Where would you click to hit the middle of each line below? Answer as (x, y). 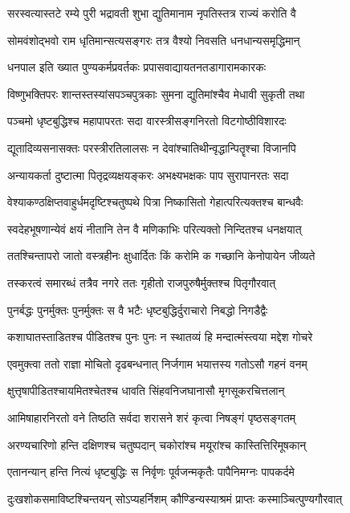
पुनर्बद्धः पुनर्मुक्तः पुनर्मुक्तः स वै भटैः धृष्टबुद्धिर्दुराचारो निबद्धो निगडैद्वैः (138, 309)
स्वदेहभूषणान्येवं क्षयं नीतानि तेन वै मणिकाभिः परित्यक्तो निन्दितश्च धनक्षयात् (155, 228)
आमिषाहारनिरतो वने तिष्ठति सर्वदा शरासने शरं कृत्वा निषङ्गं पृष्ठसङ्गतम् (152, 417)
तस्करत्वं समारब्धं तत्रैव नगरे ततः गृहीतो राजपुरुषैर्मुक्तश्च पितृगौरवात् (142, 282)
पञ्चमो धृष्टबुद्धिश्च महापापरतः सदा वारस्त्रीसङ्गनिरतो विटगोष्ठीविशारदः (147, 121)
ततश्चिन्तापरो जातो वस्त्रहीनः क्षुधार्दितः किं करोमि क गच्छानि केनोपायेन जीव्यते (161, 256)
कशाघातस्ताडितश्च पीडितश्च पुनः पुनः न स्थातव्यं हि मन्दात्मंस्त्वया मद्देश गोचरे (160, 337)
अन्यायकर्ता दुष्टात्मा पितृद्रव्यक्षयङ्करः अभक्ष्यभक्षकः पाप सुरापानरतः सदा (148, 175)
